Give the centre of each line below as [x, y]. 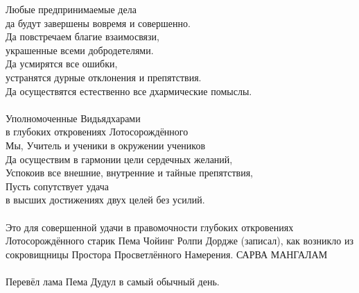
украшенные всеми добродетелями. [80, 50]
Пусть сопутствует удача [57, 186]
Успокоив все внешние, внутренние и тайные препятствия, [130, 173]
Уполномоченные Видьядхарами [73, 118]
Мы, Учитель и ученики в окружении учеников [106, 145]
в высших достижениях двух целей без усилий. [105, 200]
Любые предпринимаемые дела [71, 9]
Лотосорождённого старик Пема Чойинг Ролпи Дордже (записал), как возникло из [179, 241]
